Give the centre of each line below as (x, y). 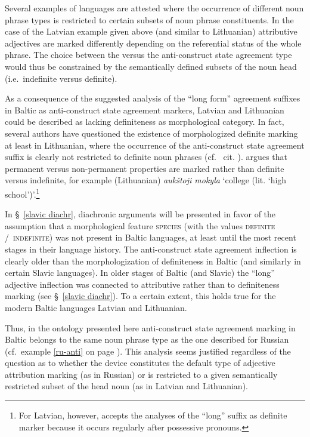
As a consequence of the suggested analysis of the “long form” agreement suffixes (153, 98)
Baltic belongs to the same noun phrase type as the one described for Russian (147, 339)
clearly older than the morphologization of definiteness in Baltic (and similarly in (153, 261)
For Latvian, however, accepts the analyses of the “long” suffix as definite (153, 415)
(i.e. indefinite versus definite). (61, 78)
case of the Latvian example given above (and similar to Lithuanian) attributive (151, 31)
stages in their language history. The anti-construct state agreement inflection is (151, 249)
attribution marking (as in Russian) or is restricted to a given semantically (141, 374)
